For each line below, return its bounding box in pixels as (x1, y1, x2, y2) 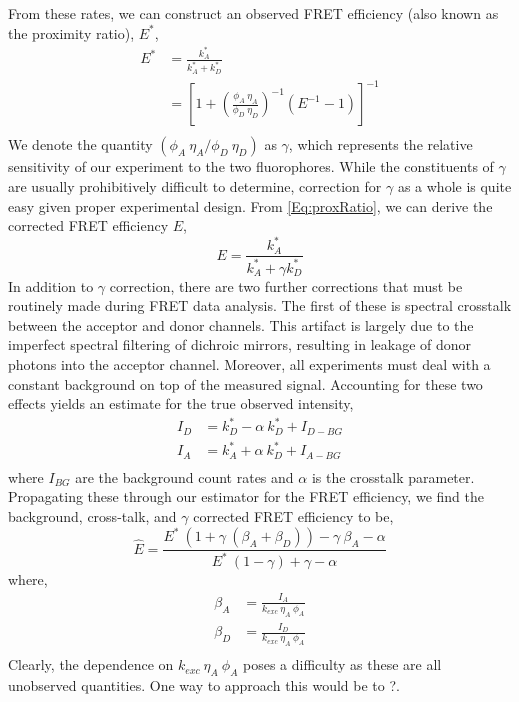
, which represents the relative (288, 134, 473, 155)
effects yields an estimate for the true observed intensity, (8, 393, 354, 414)
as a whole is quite (397, 175, 512, 196)
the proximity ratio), (8, 22, 135, 43)
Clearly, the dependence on (8, 654, 174, 675)
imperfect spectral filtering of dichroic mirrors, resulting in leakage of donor (8, 334, 472, 355)
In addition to (8, 275, 94, 296)
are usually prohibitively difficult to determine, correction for (8, 175, 382, 196)
